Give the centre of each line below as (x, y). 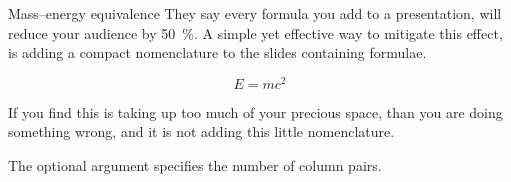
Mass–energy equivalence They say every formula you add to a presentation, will (255, 13)
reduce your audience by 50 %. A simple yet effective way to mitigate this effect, (255, 32)
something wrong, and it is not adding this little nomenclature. (201, 131)
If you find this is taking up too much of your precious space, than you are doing (255, 111)
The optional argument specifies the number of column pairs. (195, 165)
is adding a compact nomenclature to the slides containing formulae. (217, 52)
